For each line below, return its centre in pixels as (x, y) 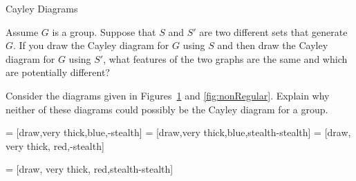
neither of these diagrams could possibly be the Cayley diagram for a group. (167, 109)
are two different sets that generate (273, 31)
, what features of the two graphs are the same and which (225, 58)
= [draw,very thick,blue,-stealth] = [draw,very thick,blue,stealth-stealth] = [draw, (178, 132)
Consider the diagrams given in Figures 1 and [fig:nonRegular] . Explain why (168, 95)
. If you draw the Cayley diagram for (91, 45)
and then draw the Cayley (273, 45)
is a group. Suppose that (104, 31)
